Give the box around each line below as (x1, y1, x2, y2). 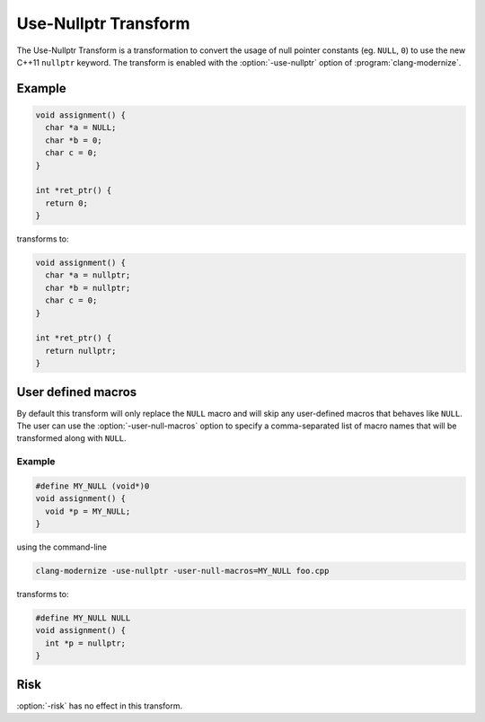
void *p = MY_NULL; (45, 506, 131, 516)
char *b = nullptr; (45, 283, 131, 293)
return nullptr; (45, 346, 117, 356)
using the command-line (16, 541, 108, 552)
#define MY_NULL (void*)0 (35, 480, 150, 491)
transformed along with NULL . (16, 433, 127, 444)
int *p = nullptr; (45, 638, 126, 648)
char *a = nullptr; (45, 270, 131, 280)
